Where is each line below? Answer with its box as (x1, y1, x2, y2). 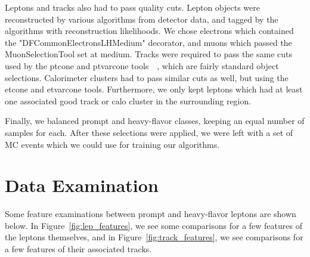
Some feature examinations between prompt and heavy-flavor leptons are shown (5, 208, 296, 220)
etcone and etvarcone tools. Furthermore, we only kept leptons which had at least (5, 83, 303, 95)
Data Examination (5, 173, 159, 197)
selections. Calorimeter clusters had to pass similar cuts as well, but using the (5, 71, 289, 83)
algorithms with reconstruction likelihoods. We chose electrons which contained (5, 24, 294, 37)
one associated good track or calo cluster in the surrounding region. (5, 94, 252, 107)
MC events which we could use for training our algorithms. (5, 138, 220, 150)
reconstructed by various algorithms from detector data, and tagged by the (5, 13, 278, 25)
